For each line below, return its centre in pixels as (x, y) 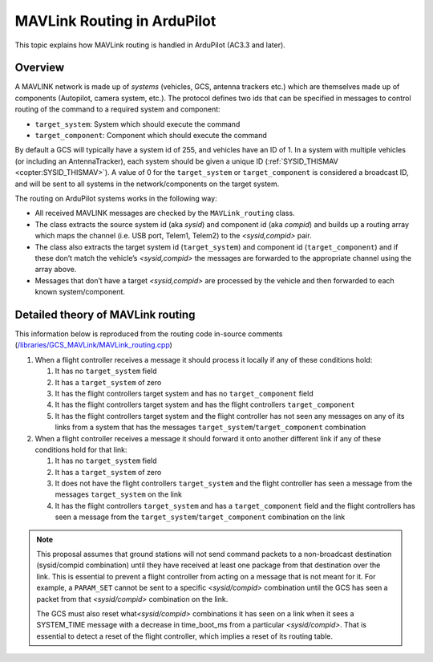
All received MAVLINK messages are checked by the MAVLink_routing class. (165, 213)
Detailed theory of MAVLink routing (105, 314)
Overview (40, 68)
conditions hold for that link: (81, 449)
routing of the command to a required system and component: (117, 109)
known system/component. (80, 292)
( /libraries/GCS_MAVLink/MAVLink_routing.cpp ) (93, 345)
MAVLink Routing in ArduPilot (115, 21)
